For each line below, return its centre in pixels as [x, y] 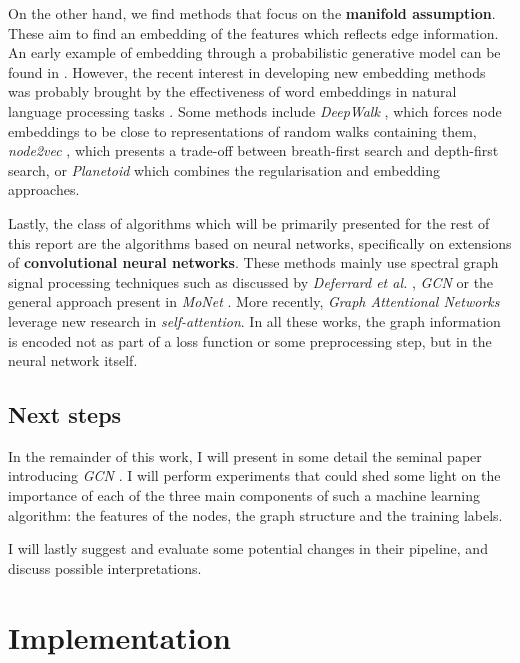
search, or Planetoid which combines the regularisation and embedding [224, 169]
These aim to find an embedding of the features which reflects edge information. [253, 32]
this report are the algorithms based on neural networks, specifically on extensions [260, 242]
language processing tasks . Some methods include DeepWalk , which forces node [255, 110]
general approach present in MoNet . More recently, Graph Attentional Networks [254, 301]
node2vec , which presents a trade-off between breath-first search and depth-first [253, 150]
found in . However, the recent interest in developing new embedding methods [247, 71]
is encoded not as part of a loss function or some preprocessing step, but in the [250, 340]
